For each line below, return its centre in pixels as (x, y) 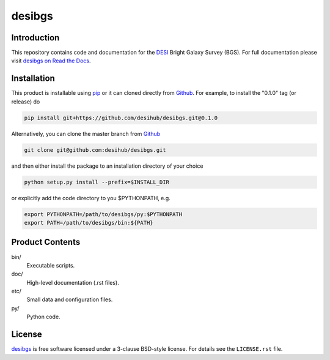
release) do (26, 102)
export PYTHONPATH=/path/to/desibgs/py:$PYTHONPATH (103, 214)
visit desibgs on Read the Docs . (51, 61)
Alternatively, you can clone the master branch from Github (86, 133)
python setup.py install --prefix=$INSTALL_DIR (97, 182)
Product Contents (46, 242)
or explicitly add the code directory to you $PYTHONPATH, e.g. (91, 198)
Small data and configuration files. (70, 299)
